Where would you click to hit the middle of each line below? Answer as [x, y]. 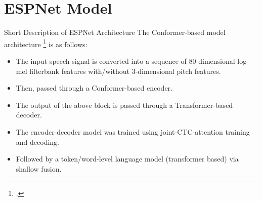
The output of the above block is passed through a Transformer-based [124, 105]
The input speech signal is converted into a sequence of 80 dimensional [125, 61]
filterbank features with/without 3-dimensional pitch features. [125, 71]
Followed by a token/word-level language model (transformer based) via [127, 159]
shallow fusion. [39, 168]
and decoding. [37, 142]
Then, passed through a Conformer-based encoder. [94, 88]
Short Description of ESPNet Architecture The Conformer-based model [115, 32]
